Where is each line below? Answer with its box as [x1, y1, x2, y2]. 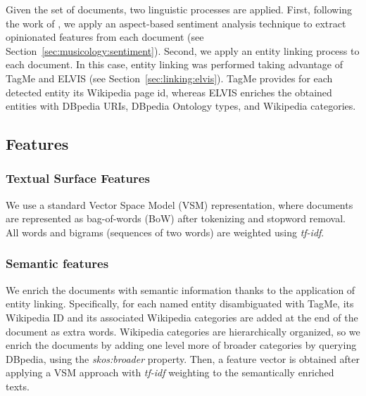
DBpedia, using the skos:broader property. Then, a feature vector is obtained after [6, 351, 360, 366]
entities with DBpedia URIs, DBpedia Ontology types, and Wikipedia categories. [6, 98, 356, 113]
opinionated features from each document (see [6, 30, 204, 44]
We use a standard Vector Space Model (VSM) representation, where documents [6, 197, 353, 212]
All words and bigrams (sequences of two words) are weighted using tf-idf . [6, 224, 324, 239]
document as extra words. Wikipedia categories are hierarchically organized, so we [6, 324, 360, 338]
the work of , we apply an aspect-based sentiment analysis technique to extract [6, 15, 346, 30]
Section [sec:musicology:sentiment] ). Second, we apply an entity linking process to [6, 43, 360, 58]
